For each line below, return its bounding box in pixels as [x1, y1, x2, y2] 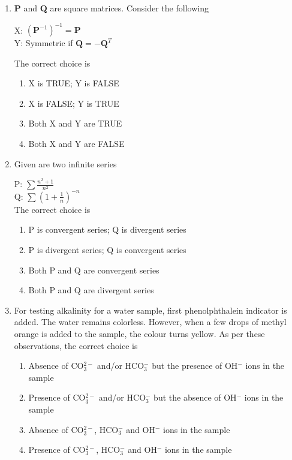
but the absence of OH [153, 391, 237, 404]
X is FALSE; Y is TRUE [28, 97, 119, 109]
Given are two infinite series [14, 157, 117, 170]
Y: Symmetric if [14, 37, 73, 49]
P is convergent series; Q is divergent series [28, 223, 186, 236]
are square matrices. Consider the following [50, 2, 209, 14]
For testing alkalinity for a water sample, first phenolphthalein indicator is [14, 303, 287, 316]
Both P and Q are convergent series [28, 263, 159, 276]
